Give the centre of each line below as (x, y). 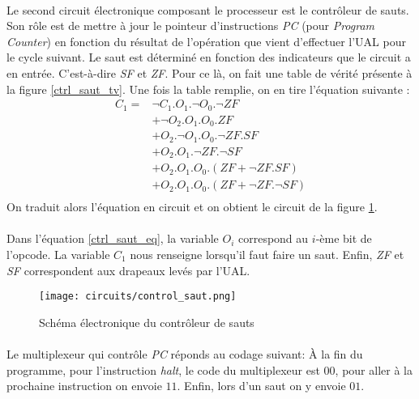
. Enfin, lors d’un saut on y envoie (261, 386)
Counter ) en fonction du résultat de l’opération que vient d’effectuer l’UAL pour (206, 41)
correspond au (273, 238)
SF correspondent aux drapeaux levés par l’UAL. (128, 270)
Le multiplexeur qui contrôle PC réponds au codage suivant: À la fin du (185, 354)
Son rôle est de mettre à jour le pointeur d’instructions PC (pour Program (191, 25)
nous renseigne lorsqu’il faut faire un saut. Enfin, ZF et (267, 254)
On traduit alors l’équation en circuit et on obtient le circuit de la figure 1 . (192, 207)
